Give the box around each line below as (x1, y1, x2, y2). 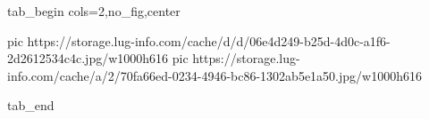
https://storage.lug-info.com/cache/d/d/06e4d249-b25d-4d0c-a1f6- (27, 31, 391, 50)
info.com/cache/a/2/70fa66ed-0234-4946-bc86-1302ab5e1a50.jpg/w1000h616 (7, 66, 422, 84)
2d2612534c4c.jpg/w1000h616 (7, 49, 169, 67)
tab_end (7, 96, 55, 115)
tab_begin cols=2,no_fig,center (7, 2, 181, 20)
